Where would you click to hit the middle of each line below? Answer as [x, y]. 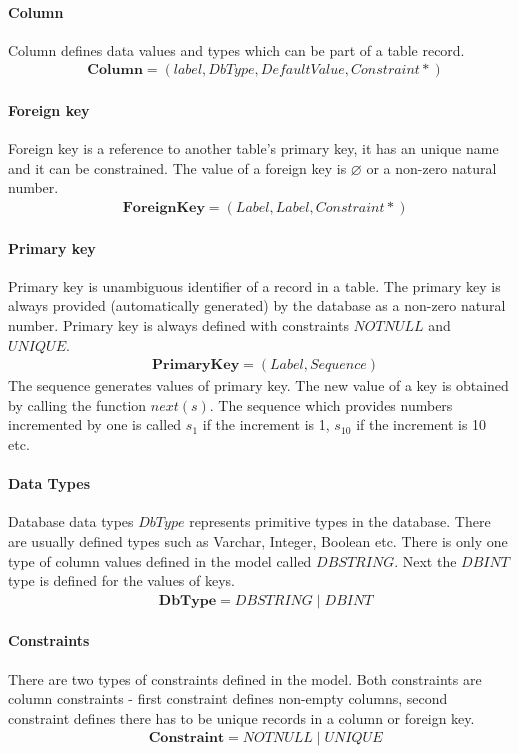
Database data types [71, 521]
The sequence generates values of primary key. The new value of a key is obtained [258, 385]
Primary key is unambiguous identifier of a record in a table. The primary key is [254, 285]
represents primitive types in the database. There [340, 521]
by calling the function [77, 404]
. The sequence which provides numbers [331, 404]
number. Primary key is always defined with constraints [178, 325]
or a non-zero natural [431, 167]
